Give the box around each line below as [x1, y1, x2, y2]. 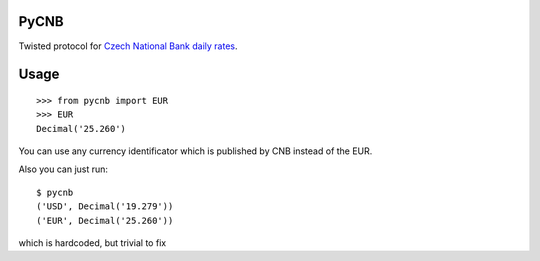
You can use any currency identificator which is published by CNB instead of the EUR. [18, 145, 373, 157]
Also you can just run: [18, 163, 109, 175]
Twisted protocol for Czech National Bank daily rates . [18, 40, 238, 52]
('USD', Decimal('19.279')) [36, 201, 174, 212]
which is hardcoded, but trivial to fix [18, 237, 167, 249]
